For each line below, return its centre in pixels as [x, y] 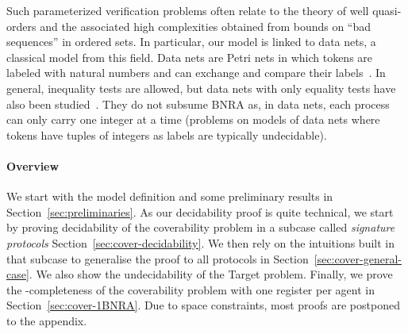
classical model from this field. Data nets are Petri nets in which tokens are [190, 57]
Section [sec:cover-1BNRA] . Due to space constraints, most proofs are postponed [203, 305]
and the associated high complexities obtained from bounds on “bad [206, 26]
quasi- [387, 10]
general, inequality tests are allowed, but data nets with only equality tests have [201, 88]
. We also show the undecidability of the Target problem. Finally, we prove [211, 274]
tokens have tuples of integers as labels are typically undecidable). [167, 134]
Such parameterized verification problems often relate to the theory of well [188, 10]
